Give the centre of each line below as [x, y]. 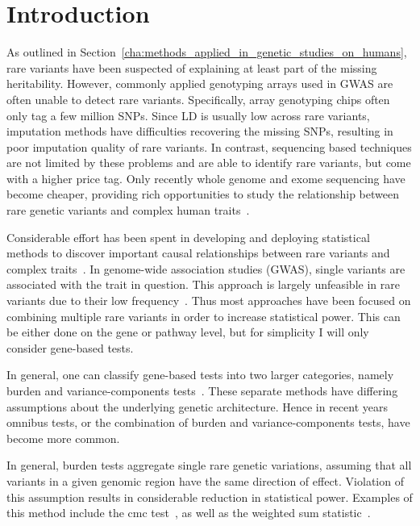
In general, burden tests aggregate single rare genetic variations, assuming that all [209, 465]
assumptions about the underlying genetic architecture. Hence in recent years [197, 406]
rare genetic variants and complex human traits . [128, 210]
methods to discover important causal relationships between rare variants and [198, 253]
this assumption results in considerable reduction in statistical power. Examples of [210, 497]
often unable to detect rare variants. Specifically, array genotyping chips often [198, 99]
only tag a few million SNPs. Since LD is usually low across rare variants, [188, 115]
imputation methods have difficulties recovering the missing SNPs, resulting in [200, 131]
